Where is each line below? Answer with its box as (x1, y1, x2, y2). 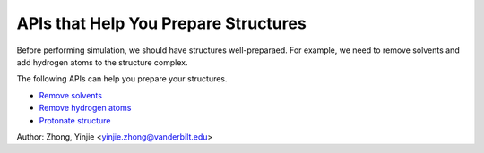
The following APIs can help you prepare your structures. (16, 73, 228, 84)
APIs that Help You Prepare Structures (16, 13, 307, 33)
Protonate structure (39, 115, 111, 125)
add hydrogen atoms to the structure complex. (16, 56, 188, 67)
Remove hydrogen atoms (39, 103, 132, 114)
